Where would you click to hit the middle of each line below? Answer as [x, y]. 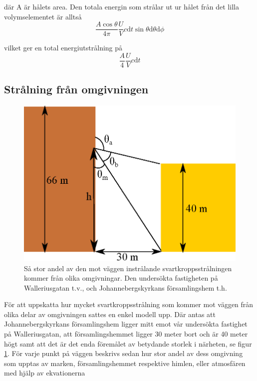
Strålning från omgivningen [76, 89]
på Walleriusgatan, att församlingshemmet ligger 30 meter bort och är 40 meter [126, 334]
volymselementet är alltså [43, 16]
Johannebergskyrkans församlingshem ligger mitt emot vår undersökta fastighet [126, 324]
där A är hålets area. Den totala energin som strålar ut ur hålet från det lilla [122, 6]
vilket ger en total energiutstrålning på [63, 48]
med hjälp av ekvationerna [45, 373]
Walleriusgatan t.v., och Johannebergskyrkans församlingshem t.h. [126, 287]
